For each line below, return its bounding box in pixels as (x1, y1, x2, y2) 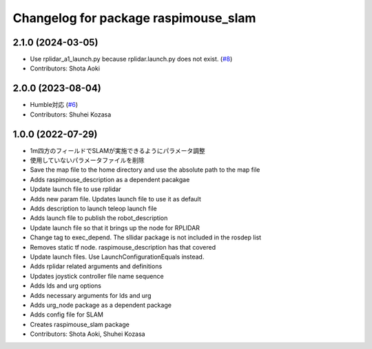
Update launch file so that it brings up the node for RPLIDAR (30, 223, 200, 232)
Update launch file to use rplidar (30, 185, 122, 193)
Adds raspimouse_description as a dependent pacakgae (30, 175, 190, 183)
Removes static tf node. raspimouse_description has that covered (30, 243, 216, 251)
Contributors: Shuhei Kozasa (30, 110, 112, 119)
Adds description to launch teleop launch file (30, 204, 158, 212)
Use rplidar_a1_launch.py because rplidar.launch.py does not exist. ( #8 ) (30, 55, 233, 63)
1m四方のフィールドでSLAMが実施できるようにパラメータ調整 (30, 146, 206, 154)
